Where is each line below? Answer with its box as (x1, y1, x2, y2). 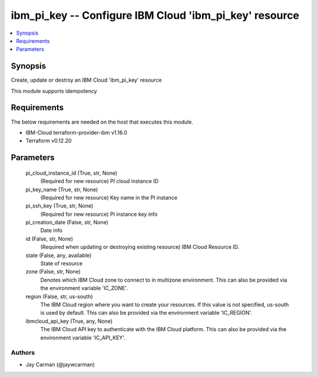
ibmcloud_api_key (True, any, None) (25, 318, 113, 325)
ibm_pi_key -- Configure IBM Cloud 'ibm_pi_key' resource (11, 9, 300, 22)
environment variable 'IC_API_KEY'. (40, 334, 126, 341)
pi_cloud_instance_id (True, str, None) (25, 169, 118, 176)
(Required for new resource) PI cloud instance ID (40, 178, 159, 185)
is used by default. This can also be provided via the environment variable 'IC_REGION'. (40, 309, 253, 316)
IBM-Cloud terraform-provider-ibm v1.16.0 (25, 129, 128, 136)
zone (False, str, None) (25, 268, 81, 275)
